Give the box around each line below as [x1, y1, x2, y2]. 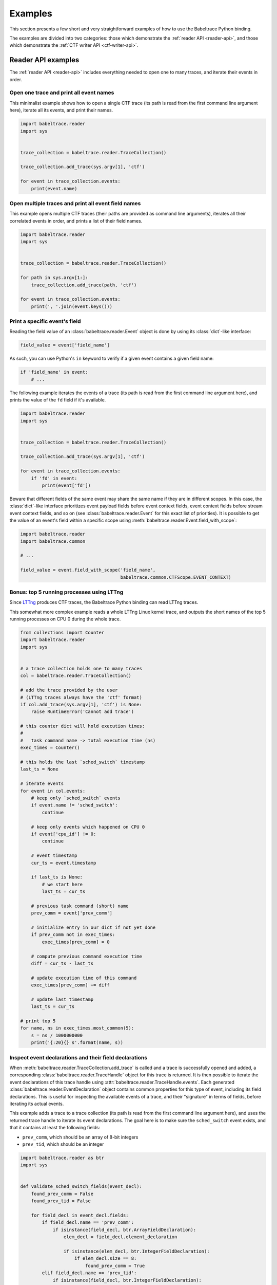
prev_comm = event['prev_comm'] [31, 910, 113, 916]
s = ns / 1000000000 [31, 1032, 83, 1038]
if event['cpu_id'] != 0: [31, 831, 96, 837]
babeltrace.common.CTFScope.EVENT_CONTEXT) [120, 574, 232, 580]
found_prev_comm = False [31, 1190, 94, 1197]
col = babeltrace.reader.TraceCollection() [20, 673, 132, 678]
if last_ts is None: [31, 874, 83, 880]
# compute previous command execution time [31, 953, 142, 959]
